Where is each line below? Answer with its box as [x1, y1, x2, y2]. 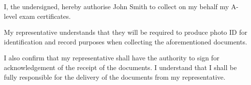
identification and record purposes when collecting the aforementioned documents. [4, 36, 247, 46]
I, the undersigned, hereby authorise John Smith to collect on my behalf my [4, 1, 229, 11]
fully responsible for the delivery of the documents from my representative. [4, 71, 225, 82]
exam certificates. [19, 11, 71, 21]
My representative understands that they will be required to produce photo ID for [4, 27, 248, 37]
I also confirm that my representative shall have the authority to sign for [4, 53, 220, 63]
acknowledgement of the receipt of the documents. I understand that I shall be [4, 62, 237, 72]
